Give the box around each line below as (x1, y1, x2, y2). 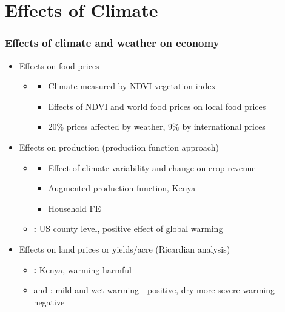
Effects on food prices (19, 59, 99, 72)
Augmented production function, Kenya (48, 181, 196, 194)
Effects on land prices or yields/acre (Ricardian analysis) (19, 242, 230, 255)
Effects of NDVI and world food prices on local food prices (48, 100, 266, 112)
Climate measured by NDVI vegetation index (48, 80, 216, 92)
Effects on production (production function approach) (19, 140, 219, 153)
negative (33, 295, 65, 308)
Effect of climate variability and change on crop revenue (48, 161, 256, 174)
